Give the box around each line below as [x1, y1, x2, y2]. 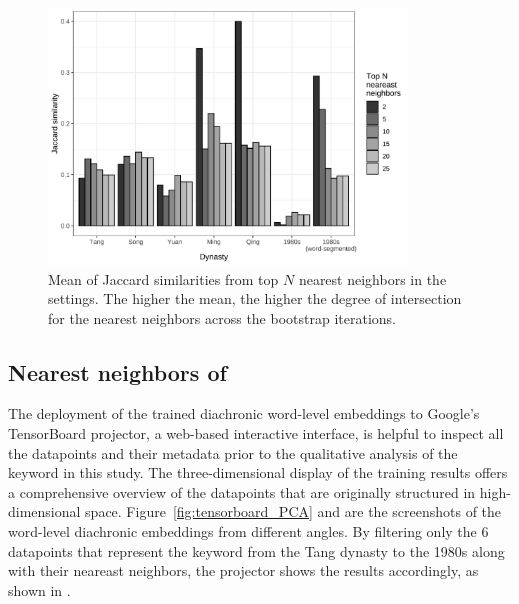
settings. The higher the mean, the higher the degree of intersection [48, 288, 462, 309]
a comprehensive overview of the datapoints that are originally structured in [8, 481, 476, 502]
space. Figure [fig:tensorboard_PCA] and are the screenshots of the [85, 501, 502, 522]
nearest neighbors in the [298, 268, 447, 289]
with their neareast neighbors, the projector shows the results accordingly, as [8, 560, 479, 581]
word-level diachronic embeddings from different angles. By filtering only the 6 [8, 521, 489, 542]
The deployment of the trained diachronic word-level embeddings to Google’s [8, 403, 480, 424]
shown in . [8, 579, 71, 600]
